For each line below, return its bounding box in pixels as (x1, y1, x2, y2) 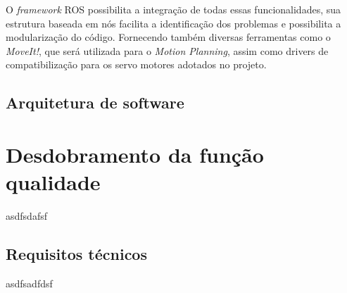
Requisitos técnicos (6, 243, 147, 265)
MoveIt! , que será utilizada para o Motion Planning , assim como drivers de (6, 43, 329, 58)
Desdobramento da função (6, 139, 264, 168)
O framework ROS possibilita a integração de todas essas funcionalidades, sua (6, 2, 341, 16)
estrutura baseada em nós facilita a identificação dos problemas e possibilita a (6, 15, 341, 30)
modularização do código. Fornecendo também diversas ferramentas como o (6, 30, 331, 44)
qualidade (6, 168, 101, 197)
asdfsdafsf (6, 208, 47, 223)
